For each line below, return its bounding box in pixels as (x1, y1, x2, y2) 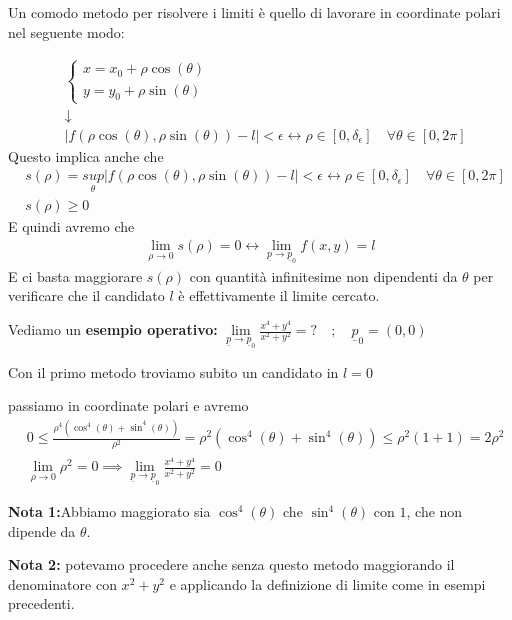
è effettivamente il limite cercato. (178, 285, 380, 306)
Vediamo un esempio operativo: (8, 319, 218, 340)
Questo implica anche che (8, 145, 164, 166)
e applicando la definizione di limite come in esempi (169, 573, 486, 594)
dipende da (8, 520, 76, 541)
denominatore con (8, 573, 117, 594)
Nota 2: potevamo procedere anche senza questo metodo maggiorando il (8, 554, 455, 575)
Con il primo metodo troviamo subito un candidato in (8, 361, 339, 382)
